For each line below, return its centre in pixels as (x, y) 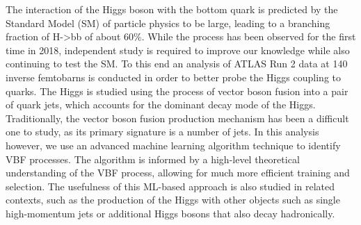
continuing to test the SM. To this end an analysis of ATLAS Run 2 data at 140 (177, 64)
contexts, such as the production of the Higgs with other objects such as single (173, 200)
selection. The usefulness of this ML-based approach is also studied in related (170, 186)
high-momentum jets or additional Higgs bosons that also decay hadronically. (170, 213)
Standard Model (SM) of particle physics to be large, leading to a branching (168, 23)
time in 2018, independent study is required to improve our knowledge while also (178, 50)
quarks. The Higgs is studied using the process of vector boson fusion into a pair (177, 91)
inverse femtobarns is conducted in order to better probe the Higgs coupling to (173, 77)
